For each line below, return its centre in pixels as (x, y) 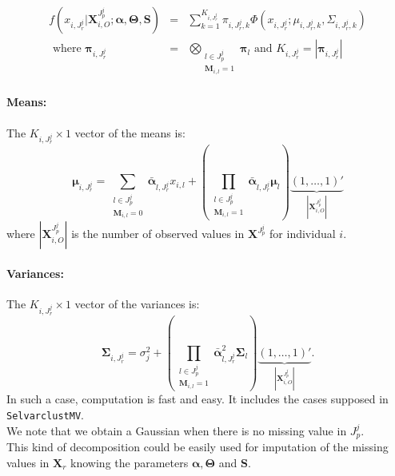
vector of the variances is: (137, 304)
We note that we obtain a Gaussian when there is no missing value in (177, 430)
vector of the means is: (130, 132)
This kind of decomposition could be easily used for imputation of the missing (197, 447)
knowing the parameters (130, 462)
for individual (303, 234)
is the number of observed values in (158, 234)
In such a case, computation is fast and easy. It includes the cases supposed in (197, 399)
